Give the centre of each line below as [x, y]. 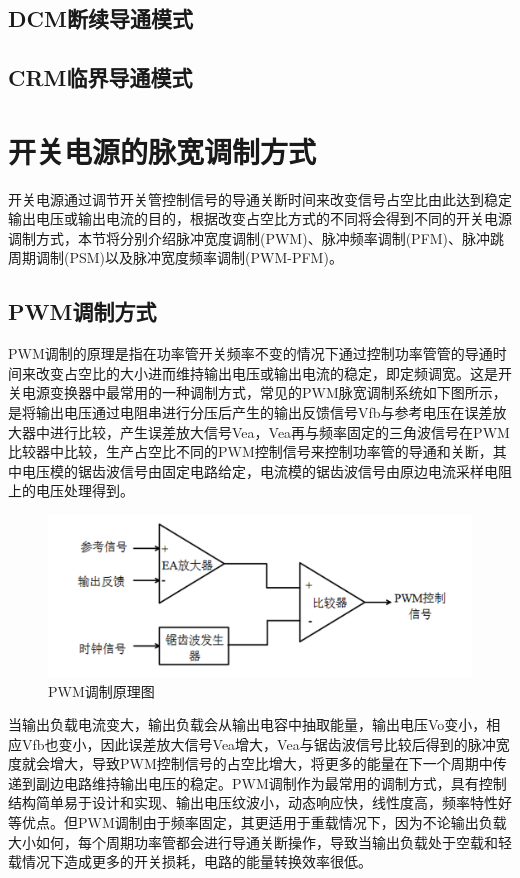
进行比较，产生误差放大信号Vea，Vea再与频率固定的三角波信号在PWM [279, 431]
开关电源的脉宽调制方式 [162, 150]
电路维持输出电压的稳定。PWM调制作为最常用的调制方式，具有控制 [285, 782]
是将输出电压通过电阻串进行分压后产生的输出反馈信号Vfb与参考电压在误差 [250, 412]
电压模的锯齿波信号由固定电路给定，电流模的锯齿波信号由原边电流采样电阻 [266, 470]
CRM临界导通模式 [100, 77]
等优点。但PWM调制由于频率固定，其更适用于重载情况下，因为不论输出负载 [257, 822]
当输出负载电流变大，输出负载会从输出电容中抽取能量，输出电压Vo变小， [247, 724]
